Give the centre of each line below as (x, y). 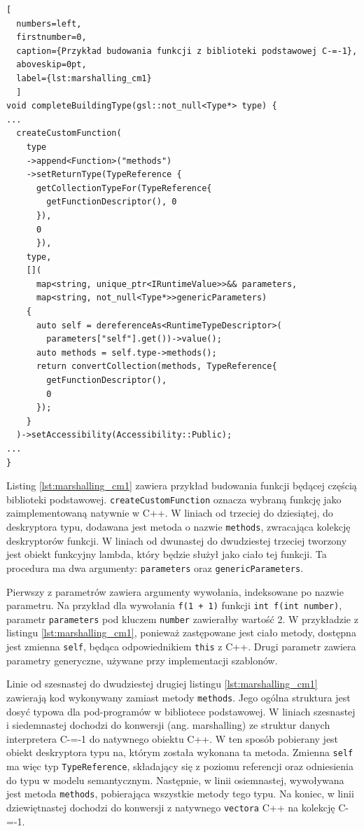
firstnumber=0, (51, 37)
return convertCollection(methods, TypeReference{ (156, 366)
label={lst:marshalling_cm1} (84, 78)
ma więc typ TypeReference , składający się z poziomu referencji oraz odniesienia (180, 766)
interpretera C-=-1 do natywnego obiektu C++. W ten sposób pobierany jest (173, 738)
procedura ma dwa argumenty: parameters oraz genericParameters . (155, 567)
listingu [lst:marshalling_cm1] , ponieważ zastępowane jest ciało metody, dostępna (181, 633)
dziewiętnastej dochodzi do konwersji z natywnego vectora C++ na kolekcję (171, 807)
